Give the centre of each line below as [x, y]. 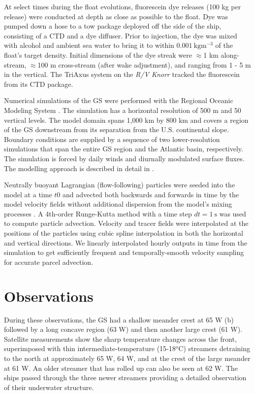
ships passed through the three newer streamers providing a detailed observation [125, 377]
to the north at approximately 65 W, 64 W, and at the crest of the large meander [127, 358]
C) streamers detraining [214, 348]
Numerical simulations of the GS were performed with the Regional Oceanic [119, 100]
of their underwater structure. [49, 387]
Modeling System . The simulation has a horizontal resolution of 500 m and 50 [123, 110]
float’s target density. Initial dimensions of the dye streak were [98, 54]
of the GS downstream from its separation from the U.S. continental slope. [117, 129]
